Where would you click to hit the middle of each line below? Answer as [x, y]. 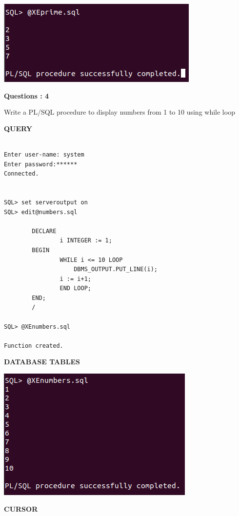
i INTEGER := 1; [86, 241]
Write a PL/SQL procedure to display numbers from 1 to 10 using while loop [119, 112]
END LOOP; [75, 288]
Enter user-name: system [44, 154]
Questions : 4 [27, 95]
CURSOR [21, 508]
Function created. [34, 346]
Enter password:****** [41, 164]
